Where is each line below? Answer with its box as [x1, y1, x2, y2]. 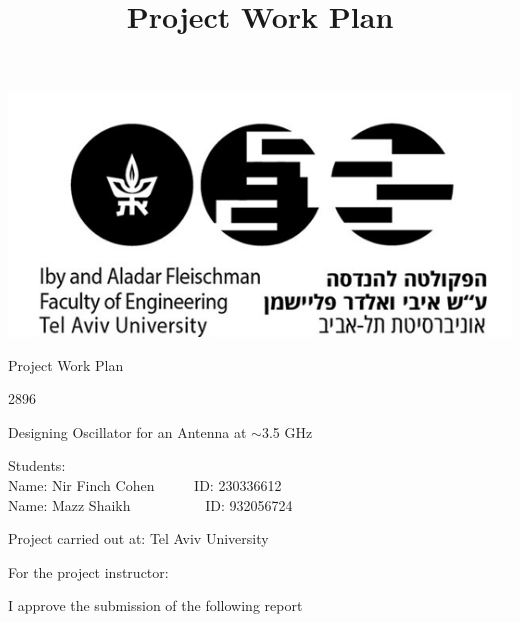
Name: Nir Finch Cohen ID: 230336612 [8, 474, 282, 495]
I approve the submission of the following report [8, 595, 303, 616]
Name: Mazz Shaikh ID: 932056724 [8, 494, 293, 515]
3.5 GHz [261, 421, 313, 442]
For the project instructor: [8, 561, 169, 582]
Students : [8, 455, 66, 476]
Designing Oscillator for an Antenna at [8, 421, 247, 442]
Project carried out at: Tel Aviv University [8, 528, 269, 549]
